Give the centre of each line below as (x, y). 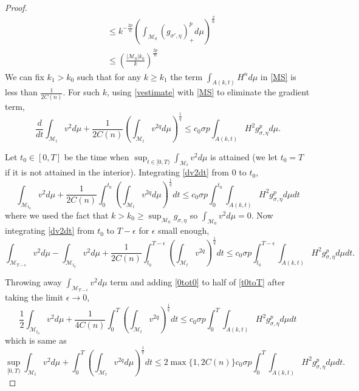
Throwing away (33, 281)
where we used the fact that (57, 215)
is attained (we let (244, 156)
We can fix (25, 76)
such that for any (109, 76)
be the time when (97, 156)
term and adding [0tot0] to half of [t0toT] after (197, 281)
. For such (81, 92)
